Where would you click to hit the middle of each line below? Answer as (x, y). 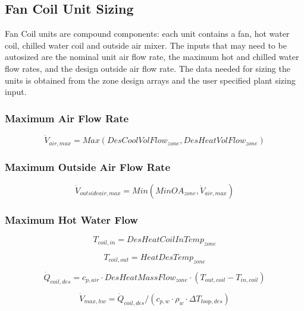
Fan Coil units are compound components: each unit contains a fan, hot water (147, 34)
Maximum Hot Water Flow (71, 219)
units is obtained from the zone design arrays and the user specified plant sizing (150, 80)
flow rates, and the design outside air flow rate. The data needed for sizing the (148, 68)
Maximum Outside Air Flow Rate (88, 166)
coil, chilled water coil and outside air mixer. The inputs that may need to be (146, 45)
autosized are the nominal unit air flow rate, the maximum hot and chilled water (152, 57)
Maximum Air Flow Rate (67, 118)
